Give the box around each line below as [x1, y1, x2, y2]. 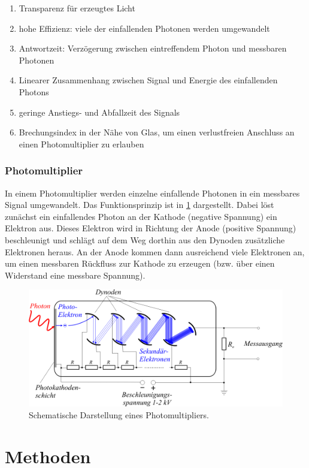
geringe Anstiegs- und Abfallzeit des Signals [19, 105, 180, 118]
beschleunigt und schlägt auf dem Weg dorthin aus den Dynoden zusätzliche [5, 233, 285, 246]
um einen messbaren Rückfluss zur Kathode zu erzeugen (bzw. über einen [5, 257, 275, 270]
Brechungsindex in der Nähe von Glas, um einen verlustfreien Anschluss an [19, 126, 295, 138]
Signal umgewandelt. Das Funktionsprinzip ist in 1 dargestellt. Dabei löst [5, 198, 274, 211]
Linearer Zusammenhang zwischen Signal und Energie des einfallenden [19, 74, 278, 86]
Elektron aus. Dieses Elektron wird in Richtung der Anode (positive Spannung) [5, 222, 296, 234]
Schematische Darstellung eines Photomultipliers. [29, 408, 209, 421]
